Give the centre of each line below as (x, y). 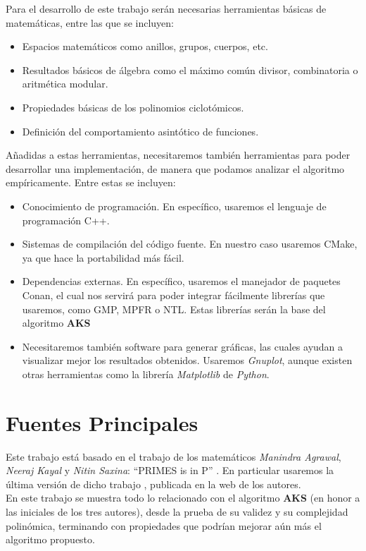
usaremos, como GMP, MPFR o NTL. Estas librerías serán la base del (174, 309)
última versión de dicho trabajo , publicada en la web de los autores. (153, 484)
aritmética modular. (65, 84)
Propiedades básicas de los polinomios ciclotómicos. (133, 107)
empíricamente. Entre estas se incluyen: (91, 182)
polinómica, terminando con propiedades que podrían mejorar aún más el (164, 525)
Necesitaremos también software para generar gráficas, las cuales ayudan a (183, 346)
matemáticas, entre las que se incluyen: (90, 22)
